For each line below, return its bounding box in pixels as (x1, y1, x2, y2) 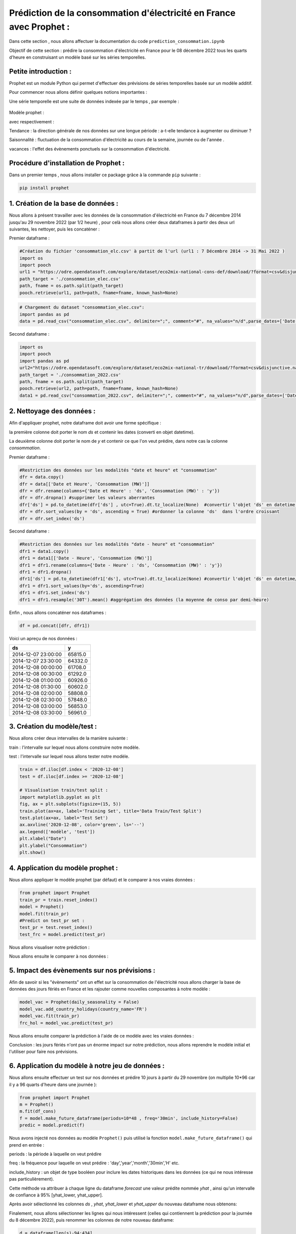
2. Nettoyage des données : (9, 407, 96, 416)
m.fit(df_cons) (19, 1109, 56, 1114)
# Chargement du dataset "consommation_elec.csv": (19, 305, 145, 310)
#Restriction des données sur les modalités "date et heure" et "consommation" (19, 467, 218, 473)
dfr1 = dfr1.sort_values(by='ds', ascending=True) (19, 583, 145, 588)
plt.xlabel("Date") (19, 836, 67, 842)
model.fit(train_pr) (19, 911, 69, 917)
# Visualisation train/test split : (19, 787, 109, 793)
